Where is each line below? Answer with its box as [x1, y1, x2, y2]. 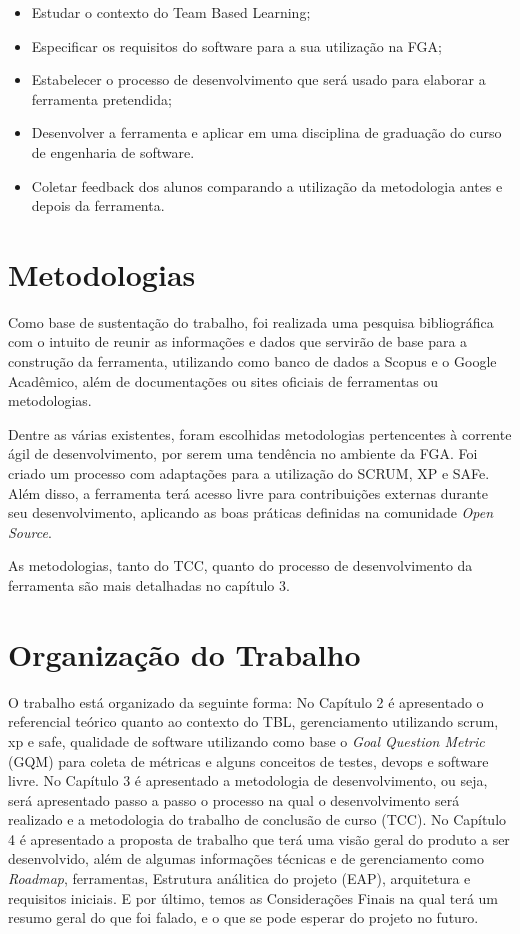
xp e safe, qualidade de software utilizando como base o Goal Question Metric [8, 730, 485, 751]
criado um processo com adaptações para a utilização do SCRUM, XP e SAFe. [8, 463, 490, 484]
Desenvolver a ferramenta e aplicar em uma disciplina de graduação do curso [31, 122, 502, 143]
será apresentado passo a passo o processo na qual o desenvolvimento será [8, 789, 460, 810]
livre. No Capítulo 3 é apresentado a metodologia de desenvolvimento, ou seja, [8, 770, 488, 791]
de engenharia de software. [31, 141, 195, 162]
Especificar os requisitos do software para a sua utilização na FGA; [31, 35, 442, 56]
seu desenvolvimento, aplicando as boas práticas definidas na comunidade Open [8, 502, 494, 523]
